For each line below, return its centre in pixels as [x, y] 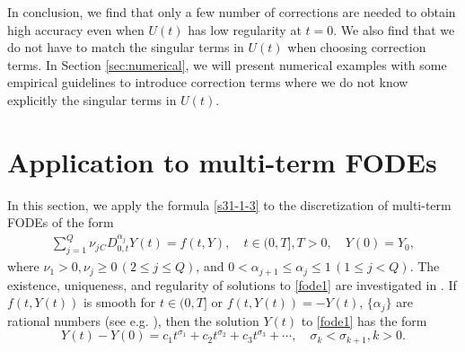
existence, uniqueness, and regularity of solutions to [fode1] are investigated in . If [232, 284]
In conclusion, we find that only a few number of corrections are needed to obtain [232, 12]
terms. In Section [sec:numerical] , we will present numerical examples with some [227, 64]
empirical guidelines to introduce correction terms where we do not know [208, 82]
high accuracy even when [76, 29]
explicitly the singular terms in [92, 99]
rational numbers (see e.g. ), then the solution [133, 320]
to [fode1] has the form [364, 320]
